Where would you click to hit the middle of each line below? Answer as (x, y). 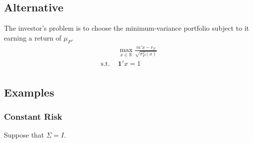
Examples (29, 92)
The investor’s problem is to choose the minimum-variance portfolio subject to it (127, 28)
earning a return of (33, 37)
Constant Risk (33, 116)
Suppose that (24, 135)
